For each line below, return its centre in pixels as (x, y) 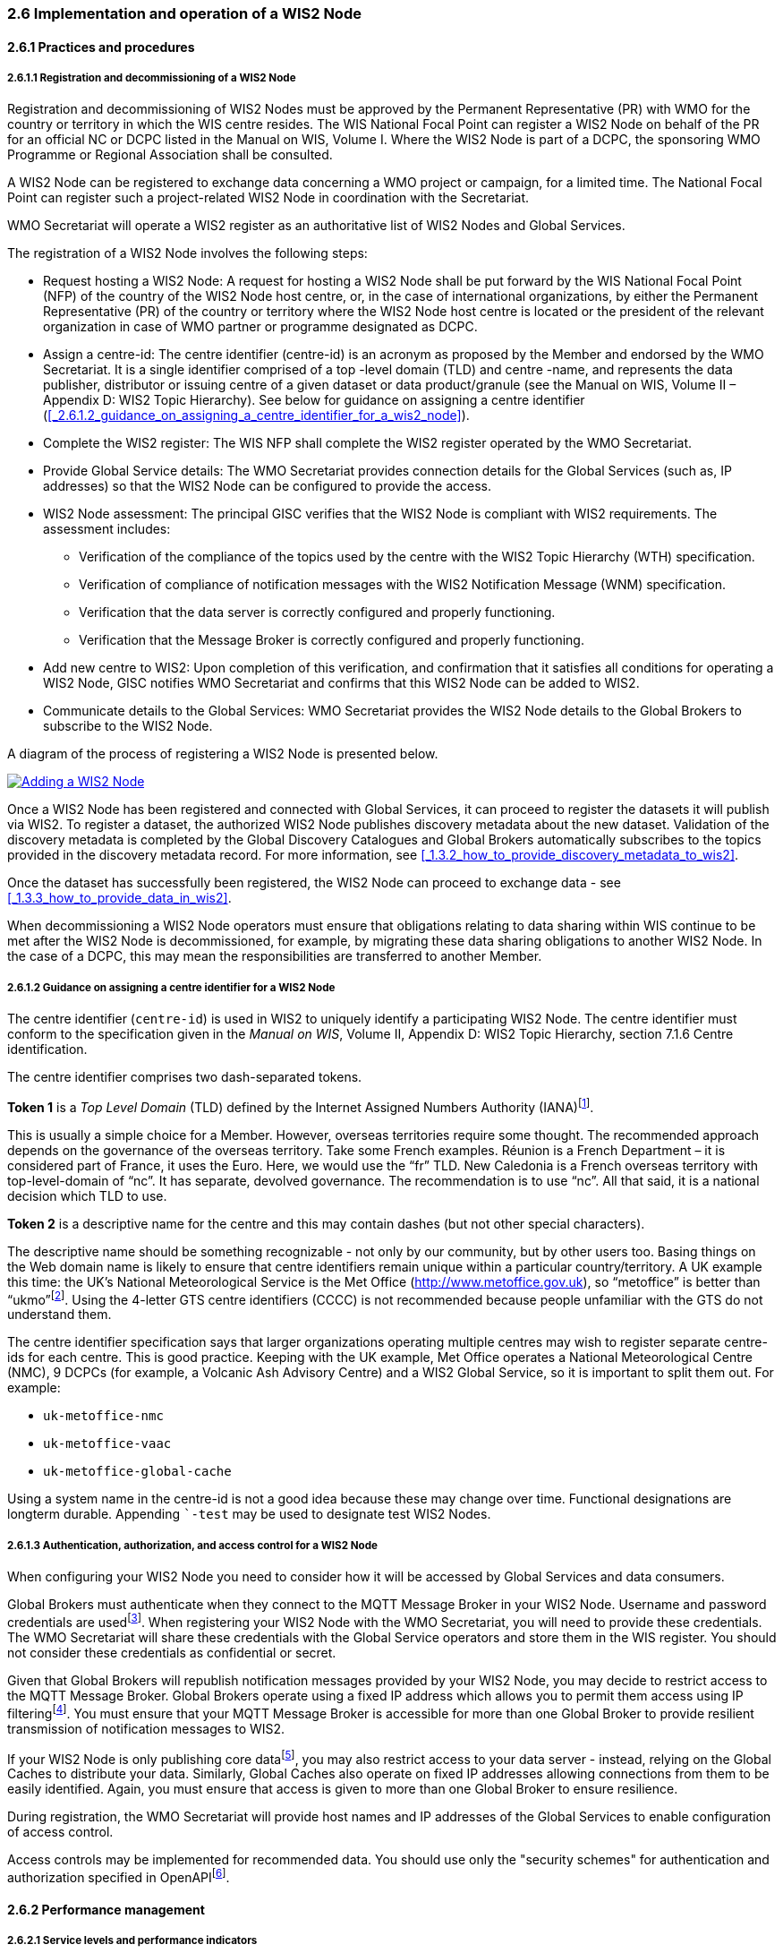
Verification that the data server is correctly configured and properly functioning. (317, 612)
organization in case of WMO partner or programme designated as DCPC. (260, 327)
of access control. (60, 1832)
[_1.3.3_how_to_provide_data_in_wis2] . (119, 898)
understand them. (60, 1315)
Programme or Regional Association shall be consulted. (170, 155)
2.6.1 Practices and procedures (101, 47)
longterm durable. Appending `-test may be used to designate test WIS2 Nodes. (249, 1514)
